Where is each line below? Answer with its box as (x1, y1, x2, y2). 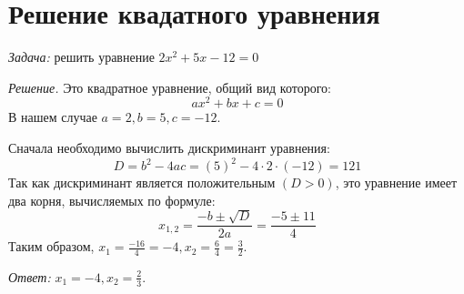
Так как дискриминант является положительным (8, 173, 276, 192)
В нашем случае (8, 107, 97, 127)
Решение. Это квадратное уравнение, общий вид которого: (8, 77, 331, 96)
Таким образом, (8, 237, 95, 256)
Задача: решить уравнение (8, 47, 155, 66)
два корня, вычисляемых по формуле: (8, 190, 216, 209)
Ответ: (8, 267, 51, 286)
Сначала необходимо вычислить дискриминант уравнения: (8, 137, 330, 157)
